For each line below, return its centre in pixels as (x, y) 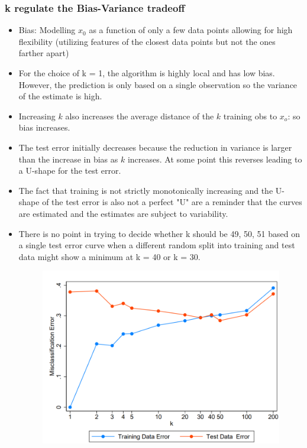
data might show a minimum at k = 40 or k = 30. (109, 256)
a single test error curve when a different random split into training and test (157, 245)
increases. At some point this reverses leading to (215, 159)
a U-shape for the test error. (70, 171)
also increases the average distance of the (140, 116)
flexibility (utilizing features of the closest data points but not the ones (147, 41)
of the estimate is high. (60, 96)
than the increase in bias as (68, 159)
